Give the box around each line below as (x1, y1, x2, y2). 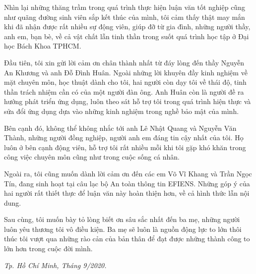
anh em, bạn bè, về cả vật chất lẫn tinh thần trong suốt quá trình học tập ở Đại (4, 31, 249, 41)
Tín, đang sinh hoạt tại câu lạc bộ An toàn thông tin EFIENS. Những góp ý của (4, 178, 250, 188)
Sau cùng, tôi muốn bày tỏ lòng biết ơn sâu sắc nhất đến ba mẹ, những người (4, 214, 240, 224)
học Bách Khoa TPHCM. (4, 41, 81, 51)
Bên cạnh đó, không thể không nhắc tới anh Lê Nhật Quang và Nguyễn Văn (4, 122, 237, 133)
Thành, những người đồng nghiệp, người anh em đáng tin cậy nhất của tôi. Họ (4, 132, 244, 143)
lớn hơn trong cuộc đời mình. (4, 243, 93, 254)
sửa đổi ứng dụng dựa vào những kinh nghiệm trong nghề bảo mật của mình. (4, 106, 239, 116)
